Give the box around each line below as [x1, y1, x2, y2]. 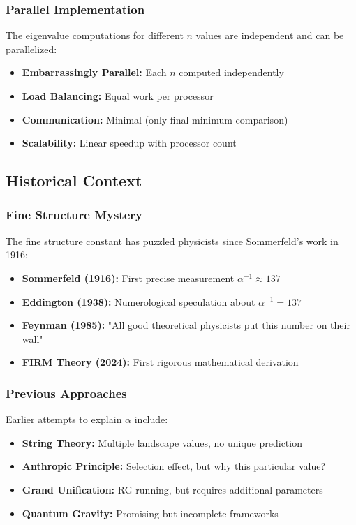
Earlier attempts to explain [6, 412, 122, 427]
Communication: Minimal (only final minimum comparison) [22, 112, 288, 126]
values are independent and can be [195, 28, 344, 43]
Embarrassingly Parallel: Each [22, 65, 167, 80]
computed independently [179, 65, 284, 80]
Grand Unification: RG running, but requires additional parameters [22, 482, 323, 496]
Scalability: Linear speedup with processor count [22, 135, 237, 150]
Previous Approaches [6, 384, 127, 401]
